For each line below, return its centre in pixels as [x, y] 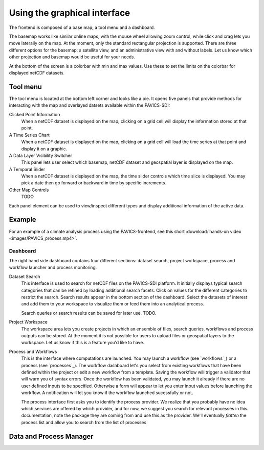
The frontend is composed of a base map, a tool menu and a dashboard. [82, 27]
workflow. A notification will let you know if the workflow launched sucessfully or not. [107, 393]
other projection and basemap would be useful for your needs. [72, 57]
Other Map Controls [29, 190]
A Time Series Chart [29, 135]
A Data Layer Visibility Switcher [41, 155]
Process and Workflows [33, 351]
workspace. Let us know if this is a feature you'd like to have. [83, 343]
